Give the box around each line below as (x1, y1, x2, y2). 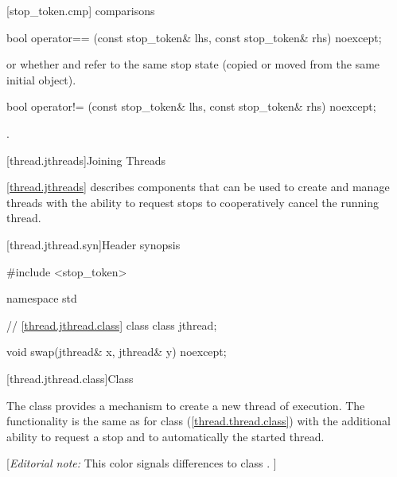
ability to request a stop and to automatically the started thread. (6, 428, 325, 444)
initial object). (6, 71, 76, 88)
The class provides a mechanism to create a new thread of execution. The (6, 397, 365, 413)
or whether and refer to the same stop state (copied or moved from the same (6, 56, 380, 72)
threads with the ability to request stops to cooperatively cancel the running (6, 194, 379, 210)
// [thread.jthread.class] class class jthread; (6, 316, 217, 333)
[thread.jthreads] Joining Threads (6, 151, 166, 168)
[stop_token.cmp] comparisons (6, 2, 155, 18)
